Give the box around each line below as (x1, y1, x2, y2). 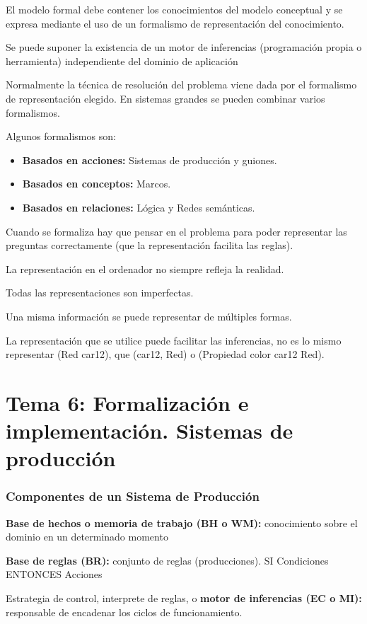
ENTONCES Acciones (6, 567, 103, 582)
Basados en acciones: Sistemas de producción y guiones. (22, 152, 277, 167)
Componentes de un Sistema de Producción (6, 487, 260, 505)
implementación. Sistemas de (6, 416, 293, 445)
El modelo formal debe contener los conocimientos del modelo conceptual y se (6, 2, 343, 16)
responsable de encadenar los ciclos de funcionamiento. (6, 604, 243, 619)
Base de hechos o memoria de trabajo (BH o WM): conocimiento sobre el (6, 515, 358, 530)
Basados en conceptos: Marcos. (22, 176, 171, 191)
